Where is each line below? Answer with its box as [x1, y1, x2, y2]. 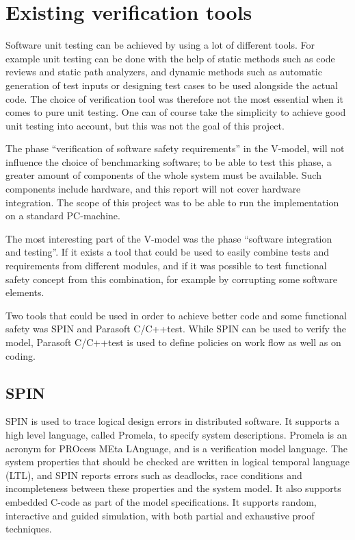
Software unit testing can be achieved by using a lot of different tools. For [5, 38, 315, 52]
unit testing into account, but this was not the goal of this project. [5, 118, 285, 132]
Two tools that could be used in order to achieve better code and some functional [5, 308, 347, 322]
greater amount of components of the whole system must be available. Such [5, 168, 321, 182]
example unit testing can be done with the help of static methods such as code [5, 51, 335, 65]
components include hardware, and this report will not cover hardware [5, 182, 301, 196]
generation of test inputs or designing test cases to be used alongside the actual [5, 77, 338, 92]
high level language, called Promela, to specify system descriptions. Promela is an [5, 427, 347, 441]
